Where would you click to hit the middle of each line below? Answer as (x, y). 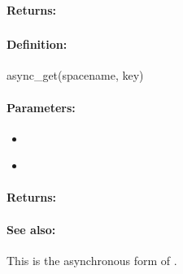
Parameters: (41, 107)
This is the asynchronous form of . (92, 260)
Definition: (37, 44)
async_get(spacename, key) (75, 75)
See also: (31, 229)
